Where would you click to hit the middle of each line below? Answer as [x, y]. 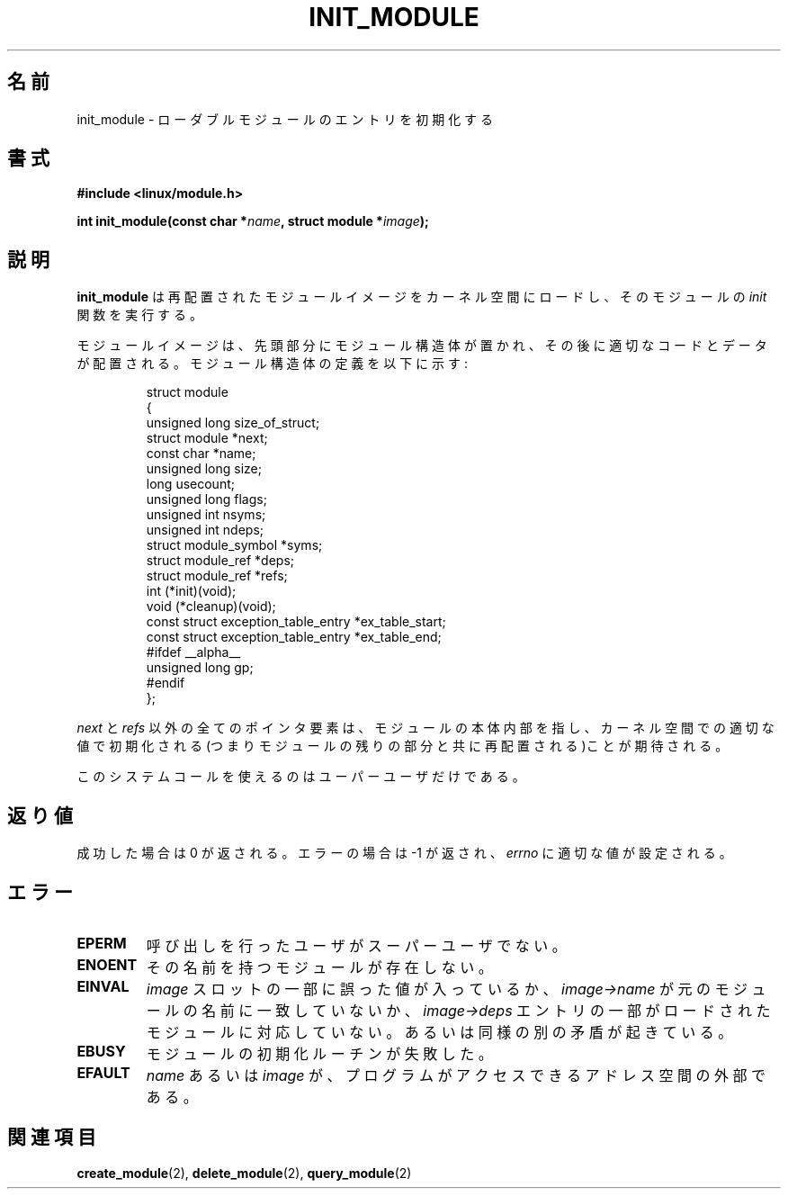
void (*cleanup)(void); [211, 607]
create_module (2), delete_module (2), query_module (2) [244, 1173]
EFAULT [103, 1072]
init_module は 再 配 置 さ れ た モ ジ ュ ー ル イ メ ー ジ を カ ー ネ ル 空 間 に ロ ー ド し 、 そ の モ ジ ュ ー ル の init [422, 297]
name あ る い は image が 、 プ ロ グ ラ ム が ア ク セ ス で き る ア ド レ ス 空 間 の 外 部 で [456, 1075]
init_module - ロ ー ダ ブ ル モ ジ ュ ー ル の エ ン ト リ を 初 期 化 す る [285, 119]
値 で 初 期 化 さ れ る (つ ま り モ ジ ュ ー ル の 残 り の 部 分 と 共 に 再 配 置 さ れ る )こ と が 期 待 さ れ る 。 [403, 746]
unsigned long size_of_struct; [233, 423]
